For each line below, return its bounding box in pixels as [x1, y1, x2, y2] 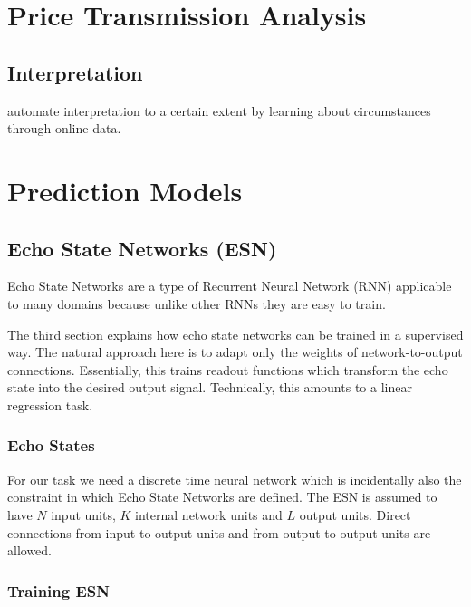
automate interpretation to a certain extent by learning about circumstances [7, 101, 431, 120]
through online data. [7, 119, 121, 138]
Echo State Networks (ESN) [7, 234, 277, 262]
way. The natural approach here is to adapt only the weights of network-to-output [7, 342, 463, 361]
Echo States [7, 434, 95, 457]
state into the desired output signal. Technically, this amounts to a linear [7, 378, 412, 397]
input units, [51, 505, 116, 524]
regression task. [7, 395, 93, 414]
